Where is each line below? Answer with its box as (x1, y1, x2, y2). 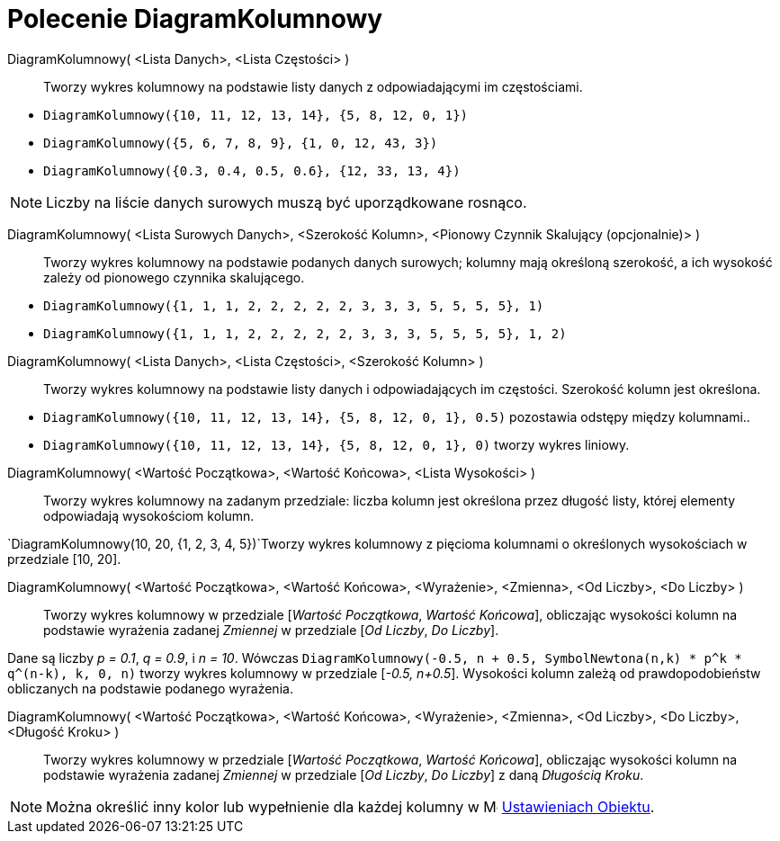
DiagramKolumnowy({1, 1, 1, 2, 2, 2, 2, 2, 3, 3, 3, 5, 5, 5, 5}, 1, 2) (43, 326, 567, 341)
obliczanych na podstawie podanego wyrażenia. (7, 680, 293, 696)
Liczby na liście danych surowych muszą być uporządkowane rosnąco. (46, 192, 527, 211)
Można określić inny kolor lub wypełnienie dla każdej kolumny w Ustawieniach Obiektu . (46, 797, 655, 816)
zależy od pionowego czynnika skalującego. (43, 269, 305, 285)
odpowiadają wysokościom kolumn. (43, 507, 255, 523)
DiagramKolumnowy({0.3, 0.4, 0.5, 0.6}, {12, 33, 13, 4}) (43, 163, 461, 178)
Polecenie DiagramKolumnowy (7, 4, 383, 34)
